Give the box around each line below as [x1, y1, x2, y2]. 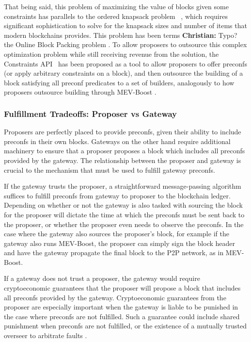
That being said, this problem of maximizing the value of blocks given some [4, 1, 229, 11]
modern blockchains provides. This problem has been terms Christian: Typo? [4, 30, 237, 40]
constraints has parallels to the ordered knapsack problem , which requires [4, 11, 228, 21]
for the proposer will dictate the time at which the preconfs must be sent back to [4, 209, 245, 219]
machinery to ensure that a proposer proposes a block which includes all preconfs [4, 146, 245, 156]
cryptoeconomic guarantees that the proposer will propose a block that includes [4, 283, 241, 293]
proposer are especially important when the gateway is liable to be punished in [4, 302, 238, 312]
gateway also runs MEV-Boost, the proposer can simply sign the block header [4, 238, 235, 248]
